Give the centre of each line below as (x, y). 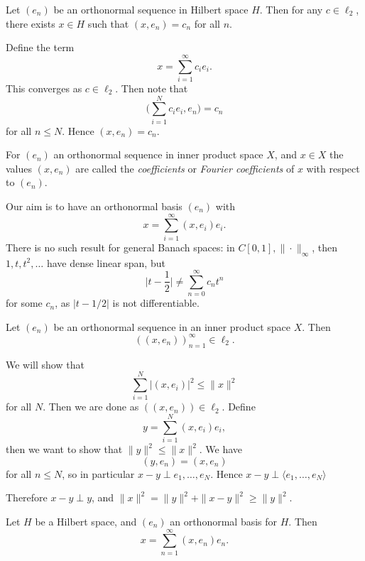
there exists (31, 23)
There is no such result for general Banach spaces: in (120, 247)
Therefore (27, 497)
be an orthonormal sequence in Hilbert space (151, 9)
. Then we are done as (91, 407)
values (19, 168)
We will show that (45, 364)
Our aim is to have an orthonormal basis (94, 206)
